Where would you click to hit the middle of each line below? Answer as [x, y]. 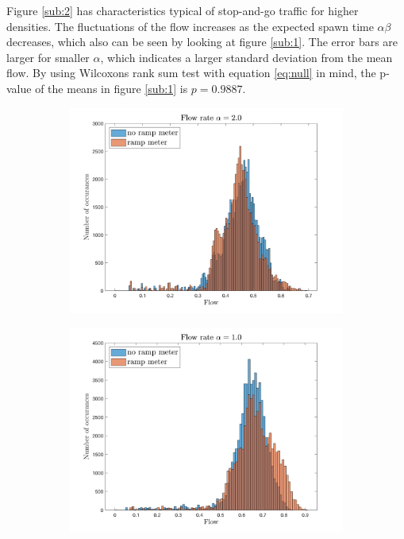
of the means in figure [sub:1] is [112, 88]
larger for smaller [48, 57]
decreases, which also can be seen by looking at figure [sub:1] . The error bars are [202, 42]
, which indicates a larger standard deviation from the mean [246, 57]
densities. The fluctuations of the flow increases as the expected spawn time [190, 26]
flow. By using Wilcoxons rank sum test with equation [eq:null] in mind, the [191, 73]
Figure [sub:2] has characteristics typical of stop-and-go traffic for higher [183, 10]
